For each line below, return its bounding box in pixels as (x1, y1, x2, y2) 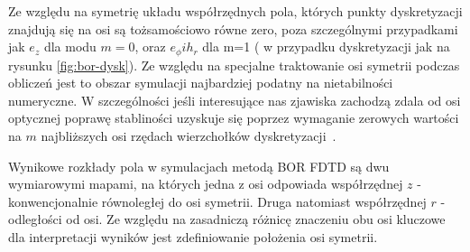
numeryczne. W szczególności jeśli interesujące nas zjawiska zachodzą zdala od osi (8, 90, 461, 109)
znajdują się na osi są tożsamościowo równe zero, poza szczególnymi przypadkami (8, 19, 458, 38)
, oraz (134, 37, 166, 56)
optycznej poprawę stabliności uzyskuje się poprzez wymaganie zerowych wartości (8, 108, 459, 127)
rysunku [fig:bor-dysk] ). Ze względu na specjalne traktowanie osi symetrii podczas (8, 55, 460, 74)
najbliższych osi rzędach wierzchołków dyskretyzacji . (41, 126, 336, 145)
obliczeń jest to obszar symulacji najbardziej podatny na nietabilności (8, 73, 393, 92)
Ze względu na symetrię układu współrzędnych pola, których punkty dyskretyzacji (8, 2, 463, 20)
